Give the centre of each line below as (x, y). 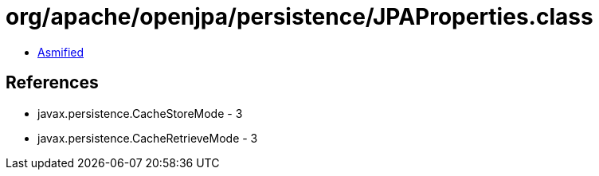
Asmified (61, 52)
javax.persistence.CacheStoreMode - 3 (140, 113)
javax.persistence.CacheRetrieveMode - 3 (148, 138)
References (52, 83)
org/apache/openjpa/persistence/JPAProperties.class (299, 17)
